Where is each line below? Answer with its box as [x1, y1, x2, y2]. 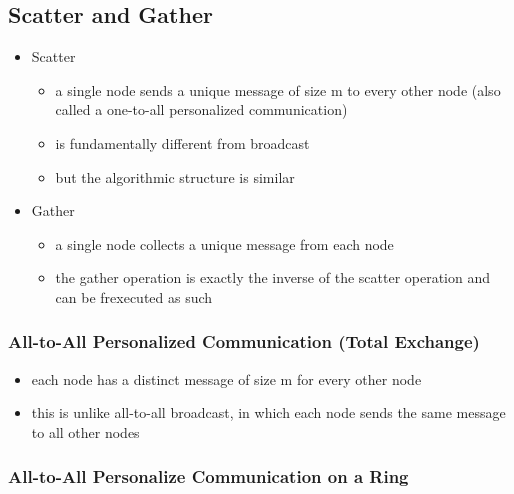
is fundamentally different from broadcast [55, 132, 310, 153]
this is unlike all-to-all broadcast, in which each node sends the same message [31, 402, 506, 423]
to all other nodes [31, 421, 140, 442]
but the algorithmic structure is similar [55, 166, 295, 187]
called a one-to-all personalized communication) [55, 99, 348, 120]
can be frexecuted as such [55, 286, 213, 307]
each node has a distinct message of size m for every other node [31, 368, 422, 389]
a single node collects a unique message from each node [55, 233, 394, 254]
